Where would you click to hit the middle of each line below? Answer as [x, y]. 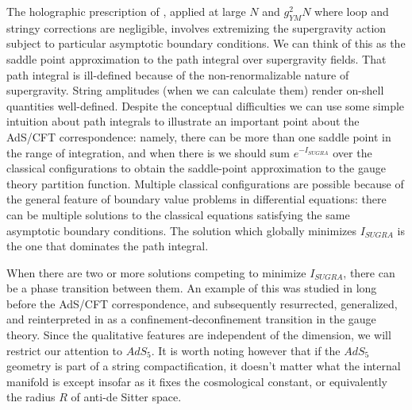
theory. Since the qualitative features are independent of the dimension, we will [199, 335]
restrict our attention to [65, 350]
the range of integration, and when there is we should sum [148, 152]
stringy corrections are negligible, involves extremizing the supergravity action [196, 27]
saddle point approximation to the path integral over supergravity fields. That [196, 58]
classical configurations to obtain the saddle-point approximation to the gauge [196, 168]
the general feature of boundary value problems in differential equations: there [196, 199]
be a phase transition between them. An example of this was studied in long [192, 288]
